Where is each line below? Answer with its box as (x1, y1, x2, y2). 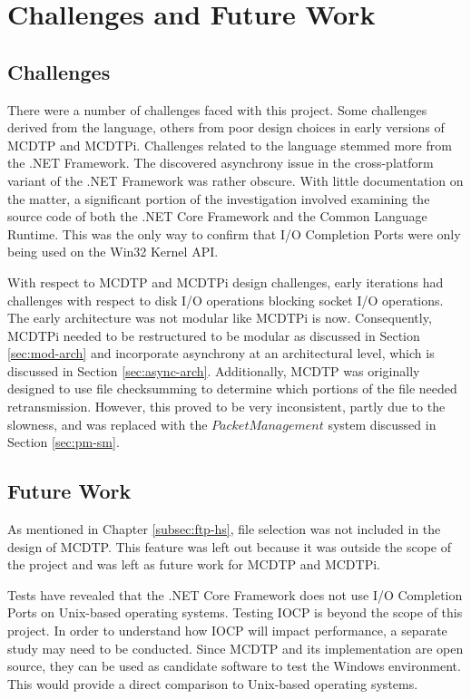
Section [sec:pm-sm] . (7, 432, 120, 451)
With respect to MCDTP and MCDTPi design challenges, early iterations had (7, 272, 444, 291)
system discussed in (328, 414, 437, 433)
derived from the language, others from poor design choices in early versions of (7, 118, 445, 137)
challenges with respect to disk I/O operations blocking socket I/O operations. (7, 290, 444, 309)
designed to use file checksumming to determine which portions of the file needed (7, 379, 457, 398)
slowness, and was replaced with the (7, 414, 208, 433)
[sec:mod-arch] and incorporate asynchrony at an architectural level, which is (7, 344, 435, 363)
